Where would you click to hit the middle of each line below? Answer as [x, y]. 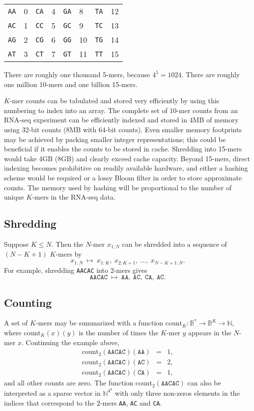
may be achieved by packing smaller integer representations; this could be [115, 139]
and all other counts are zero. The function [69, 383]
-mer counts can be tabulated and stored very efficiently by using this [114, 101]
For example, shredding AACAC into [56, 270]
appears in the [210, 333]
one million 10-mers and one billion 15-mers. [71, 84]
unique [14, 197]
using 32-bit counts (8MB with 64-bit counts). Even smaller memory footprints [123, 129]
